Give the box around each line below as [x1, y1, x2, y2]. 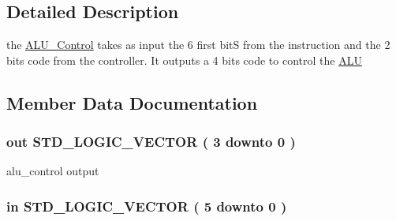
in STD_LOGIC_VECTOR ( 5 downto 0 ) [6, 196, 287, 215]
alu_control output [6, 163, 99, 179]
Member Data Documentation [6, 90, 258, 114]
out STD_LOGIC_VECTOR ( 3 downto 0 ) [6, 132, 296, 152]
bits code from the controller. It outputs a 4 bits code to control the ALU [6, 51, 362, 68]
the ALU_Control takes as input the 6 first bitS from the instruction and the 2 [6, 36, 390, 53]
